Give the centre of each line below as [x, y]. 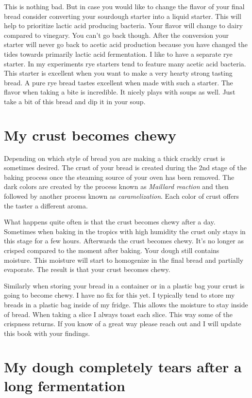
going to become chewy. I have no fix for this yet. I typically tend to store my [119, 295]
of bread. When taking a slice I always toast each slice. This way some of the [118, 314]
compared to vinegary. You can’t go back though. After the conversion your [117, 35]
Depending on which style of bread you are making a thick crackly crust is [115, 158]
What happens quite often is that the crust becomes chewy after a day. [110, 222]
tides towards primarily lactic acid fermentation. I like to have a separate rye [118, 54]
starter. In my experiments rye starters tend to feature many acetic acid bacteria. [125, 63]
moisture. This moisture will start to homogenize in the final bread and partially [124, 260]
